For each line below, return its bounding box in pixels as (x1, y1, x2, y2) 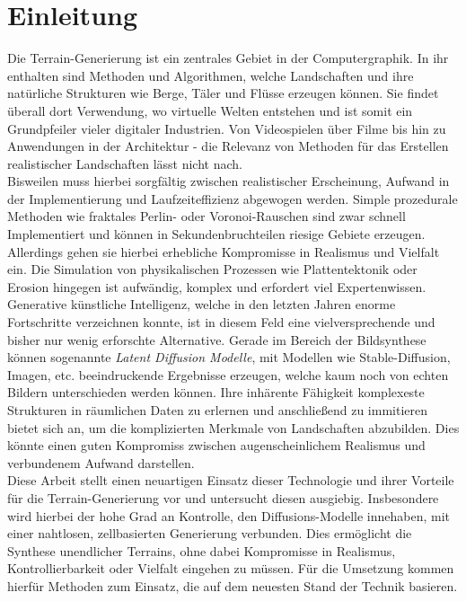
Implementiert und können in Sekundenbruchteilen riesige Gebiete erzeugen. (7, 225, 426, 243)
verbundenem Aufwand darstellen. (7, 453, 195, 472)
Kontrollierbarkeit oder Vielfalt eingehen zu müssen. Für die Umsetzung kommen (7, 559, 454, 578)
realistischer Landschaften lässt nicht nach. (7, 154, 242, 172)
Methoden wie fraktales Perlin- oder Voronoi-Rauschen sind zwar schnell (7, 207, 406, 225)
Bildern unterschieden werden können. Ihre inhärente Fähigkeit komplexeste (7, 383, 425, 402)
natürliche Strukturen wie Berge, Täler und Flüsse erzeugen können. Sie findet (7, 84, 439, 102)
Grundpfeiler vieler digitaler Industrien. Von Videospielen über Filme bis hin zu (7, 119, 446, 137)
